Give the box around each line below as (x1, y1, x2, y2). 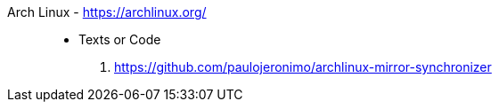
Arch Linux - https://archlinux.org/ (7, 4, 207, 19)
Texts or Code (78, 32, 161, 47)
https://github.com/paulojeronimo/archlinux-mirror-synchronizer (114, 59, 492, 74)
